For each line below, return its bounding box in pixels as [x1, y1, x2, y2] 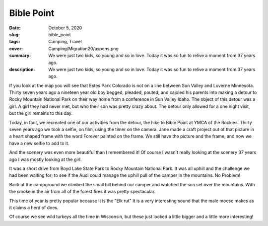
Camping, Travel [48, 39, 82, 45]
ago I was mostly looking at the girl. [9, 156, 82, 162]
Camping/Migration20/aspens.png [48, 45, 119, 52]
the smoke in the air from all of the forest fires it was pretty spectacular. [9, 189, 156, 195]
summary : [9, 53, 31, 59]
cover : [9, 45, 23, 52]
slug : [9, 31, 20, 37]
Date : [9, 25, 21, 31]
